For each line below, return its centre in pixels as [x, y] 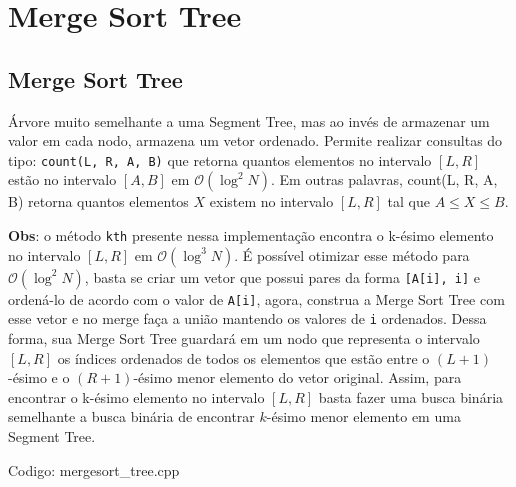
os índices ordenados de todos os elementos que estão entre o [243, 357]
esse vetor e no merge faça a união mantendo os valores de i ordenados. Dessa [247, 318]
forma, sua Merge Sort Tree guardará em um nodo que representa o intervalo [244, 337]
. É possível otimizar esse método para [352, 254]
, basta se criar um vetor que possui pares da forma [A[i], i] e [282, 276]
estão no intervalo [62, 179]
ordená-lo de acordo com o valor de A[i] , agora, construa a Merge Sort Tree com [256, 298]
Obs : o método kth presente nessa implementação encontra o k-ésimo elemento [251, 235]
